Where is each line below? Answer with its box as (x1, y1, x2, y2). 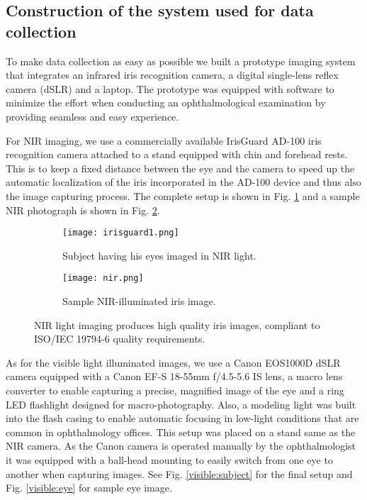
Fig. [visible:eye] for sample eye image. (6, 480, 172, 495)
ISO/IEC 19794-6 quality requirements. (34, 331, 205, 346)
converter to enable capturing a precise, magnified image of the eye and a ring (6, 383, 344, 397)
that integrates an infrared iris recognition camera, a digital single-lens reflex (6, 67, 339, 82)
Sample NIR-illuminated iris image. (62, 294, 216, 309)
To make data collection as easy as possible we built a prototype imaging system (6, 53, 356, 68)
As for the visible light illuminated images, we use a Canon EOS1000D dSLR (6, 355, 341, 370)
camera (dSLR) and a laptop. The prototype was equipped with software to (6, 81, 334, 96)
